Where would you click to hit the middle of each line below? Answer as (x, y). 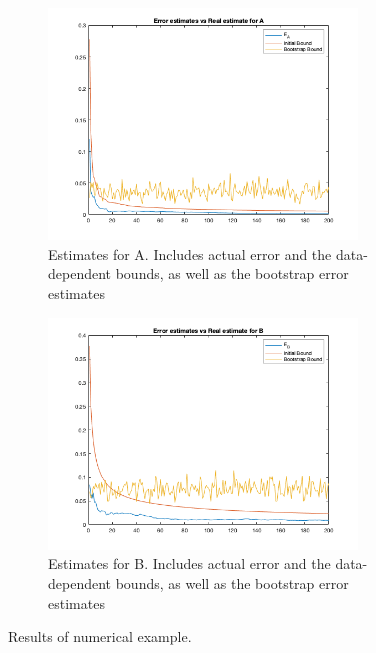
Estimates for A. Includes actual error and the (190, 253)
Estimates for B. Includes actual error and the (189, 563)
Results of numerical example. (100, 636)
